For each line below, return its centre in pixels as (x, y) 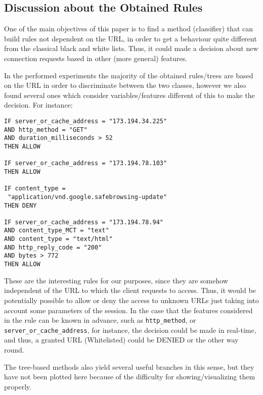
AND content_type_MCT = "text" (57, 231)
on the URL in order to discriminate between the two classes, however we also (125, 85)
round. (14, 350)
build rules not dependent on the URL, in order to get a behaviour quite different (130, 38)
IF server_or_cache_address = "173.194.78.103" (86, 163)
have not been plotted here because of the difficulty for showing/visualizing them (130, 377)
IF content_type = (35, 189)
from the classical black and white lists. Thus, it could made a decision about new (131, 48)
